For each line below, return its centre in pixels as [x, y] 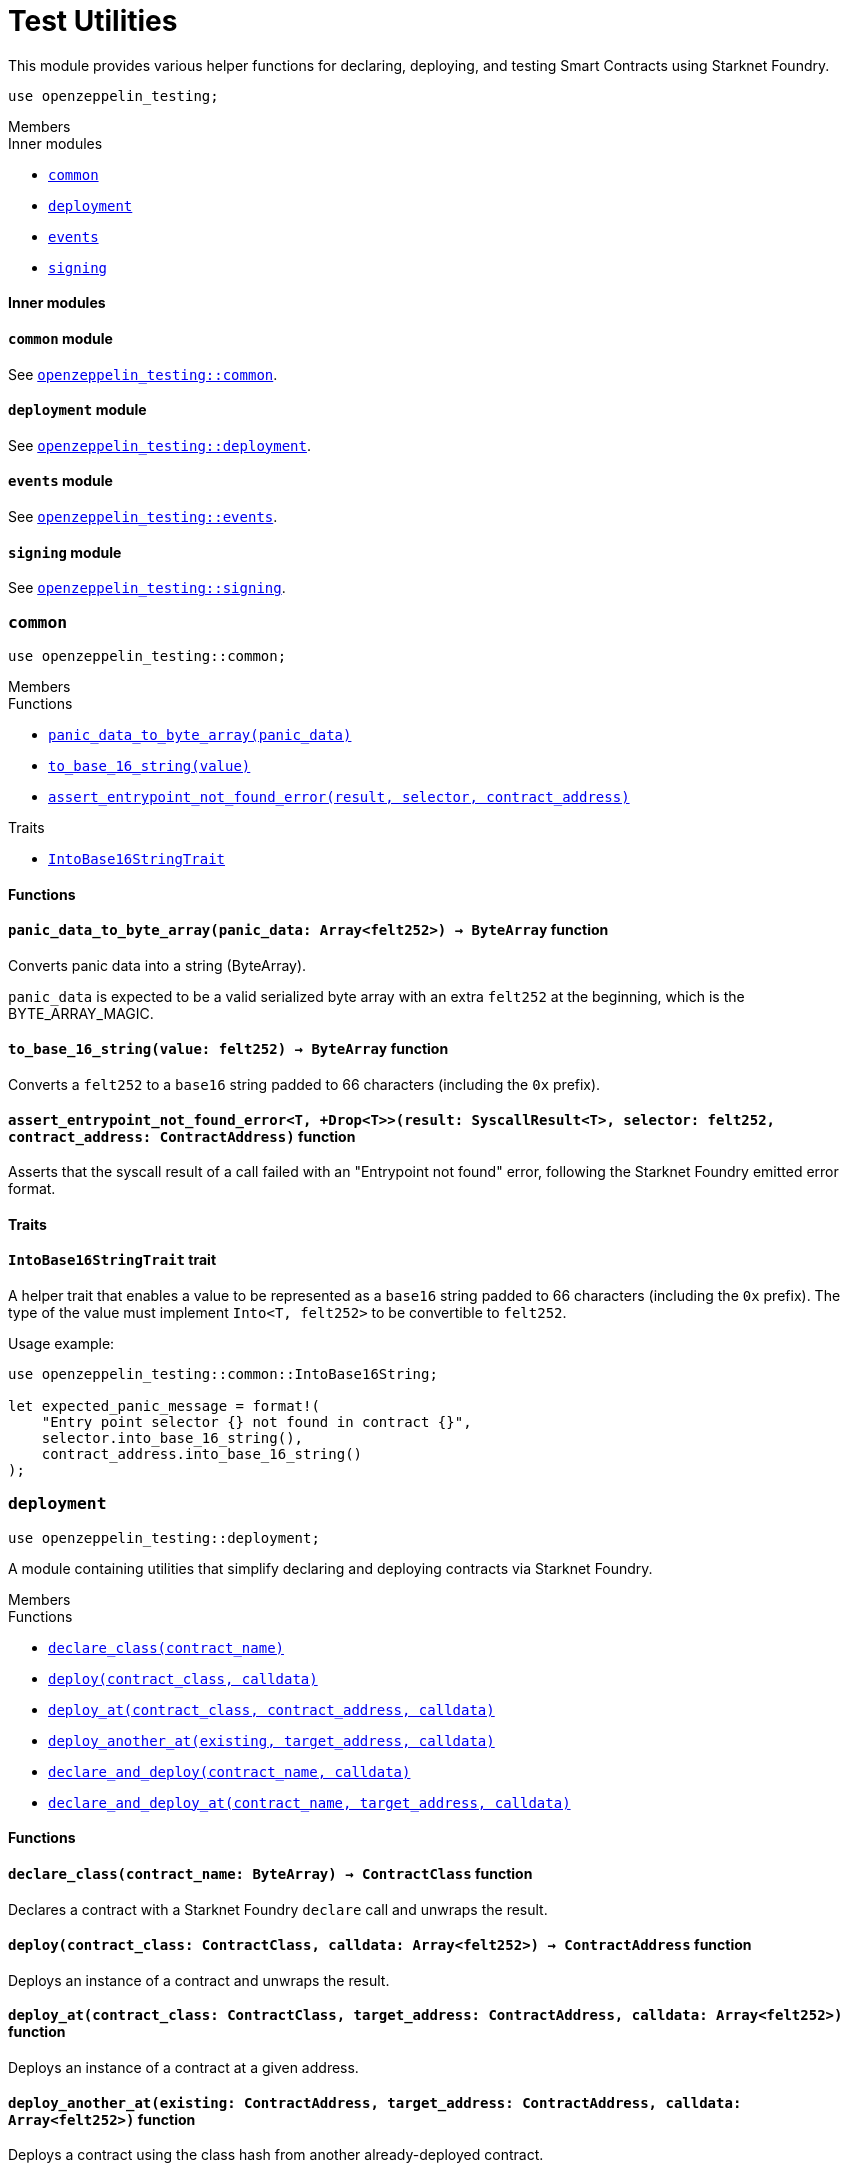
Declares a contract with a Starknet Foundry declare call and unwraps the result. [278, 1909]
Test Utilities [93, 21]
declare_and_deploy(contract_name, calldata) [229, 1771]
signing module [65, 552]
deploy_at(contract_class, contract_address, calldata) [271, 1709]
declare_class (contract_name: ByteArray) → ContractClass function [270, 1874]
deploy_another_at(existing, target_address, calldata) [271, 1740]
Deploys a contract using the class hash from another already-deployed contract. [276, 2155]
